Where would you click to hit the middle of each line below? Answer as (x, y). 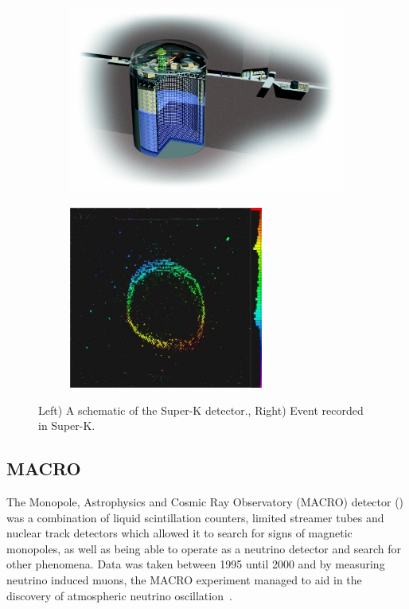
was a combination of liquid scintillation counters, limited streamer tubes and (195, 517)
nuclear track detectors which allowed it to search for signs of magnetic (179, 533)
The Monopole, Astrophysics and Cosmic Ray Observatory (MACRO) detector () (205, 502)
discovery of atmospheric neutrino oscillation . (119, 595)
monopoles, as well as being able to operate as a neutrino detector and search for (204, 548)
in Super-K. (67, 426)
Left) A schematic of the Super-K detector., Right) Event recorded (201, 410)
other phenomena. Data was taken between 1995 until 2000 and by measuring (196, 564)
